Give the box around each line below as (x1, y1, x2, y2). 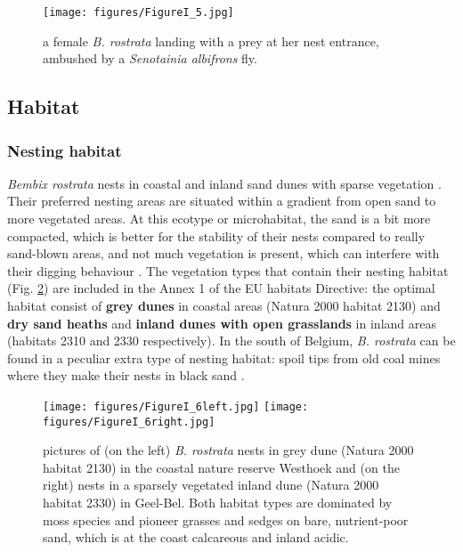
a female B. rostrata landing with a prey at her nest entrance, (43, 31, 379, 50)
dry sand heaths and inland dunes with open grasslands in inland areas (7, 313, 436, 332)
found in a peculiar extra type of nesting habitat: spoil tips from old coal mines (7, 348, 441, 367)
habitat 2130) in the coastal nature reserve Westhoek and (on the (43, 458, 400, 476)
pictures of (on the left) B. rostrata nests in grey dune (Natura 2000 (43, 441, 414, 459)
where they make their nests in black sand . (7, 366, 245, 385)
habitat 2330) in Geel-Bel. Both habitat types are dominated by (43, 493, 393, 512)
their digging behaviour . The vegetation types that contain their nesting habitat (7, 261, 449, 280)
